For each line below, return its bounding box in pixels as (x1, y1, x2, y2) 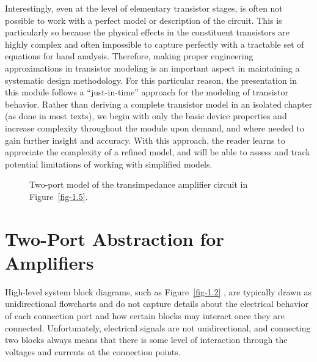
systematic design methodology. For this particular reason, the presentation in (5, 73, 297, 86)
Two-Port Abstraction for (5, 226, 224, 251)
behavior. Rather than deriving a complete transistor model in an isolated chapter (5, 97, 313, 110)
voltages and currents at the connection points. (5, 345, 181, 358)
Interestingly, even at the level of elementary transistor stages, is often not (5, 2, 283, 14)
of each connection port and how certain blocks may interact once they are (5, 309, 285, 322)
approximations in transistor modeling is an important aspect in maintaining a (5, 61, 300, 74)
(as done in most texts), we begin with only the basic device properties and (5, 109, 287, 122)
